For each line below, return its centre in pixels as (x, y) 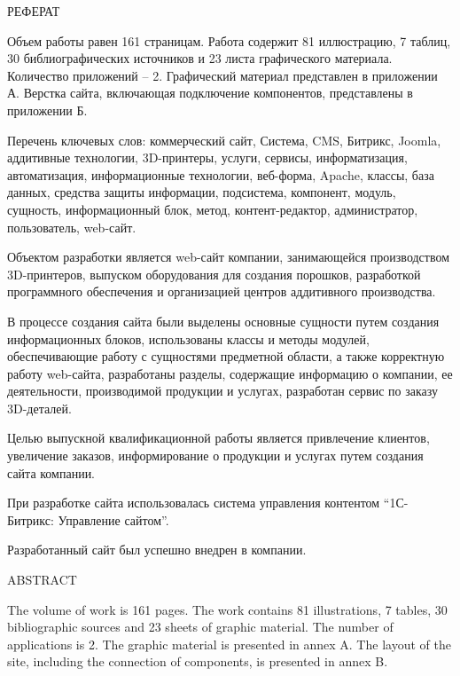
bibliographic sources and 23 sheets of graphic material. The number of (200, 627)
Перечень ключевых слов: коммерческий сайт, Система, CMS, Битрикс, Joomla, (224, 140)
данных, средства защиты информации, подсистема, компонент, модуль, (202, 192)
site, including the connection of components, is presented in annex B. (198, 661)
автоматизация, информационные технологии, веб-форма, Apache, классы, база (221, 174)
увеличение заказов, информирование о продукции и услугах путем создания (215, 456)
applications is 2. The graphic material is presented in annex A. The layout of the (229, 644)
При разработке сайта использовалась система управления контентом (194, 503)
